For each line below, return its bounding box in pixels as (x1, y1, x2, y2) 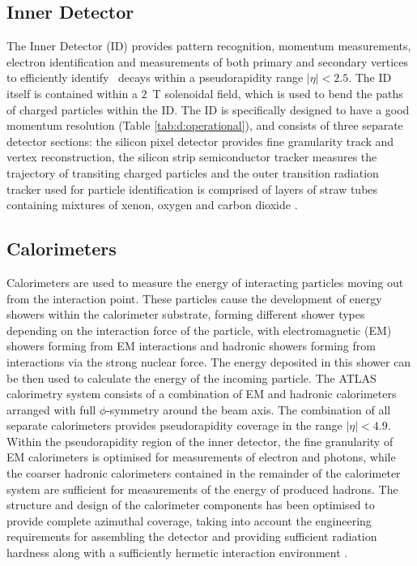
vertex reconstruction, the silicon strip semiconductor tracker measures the (6, 148, 377, 165)
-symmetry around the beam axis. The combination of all (106, 401, 391, 418)
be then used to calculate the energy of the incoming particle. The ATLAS (6, 369, 377, 386)
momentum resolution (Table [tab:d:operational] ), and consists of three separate (6, 117, 403, 134)
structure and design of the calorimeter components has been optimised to (6, 496, 375, 513)
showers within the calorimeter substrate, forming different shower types (6, 306, 365, 323)
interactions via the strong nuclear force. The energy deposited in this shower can (6, 353, 411, 370)
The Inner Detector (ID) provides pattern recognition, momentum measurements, (6, 37, 411, 54)
